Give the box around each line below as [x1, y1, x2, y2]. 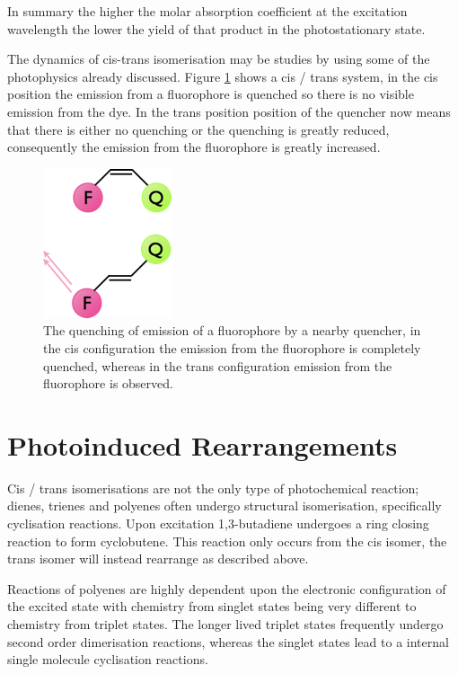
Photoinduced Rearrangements [7, 426, 398, 463]
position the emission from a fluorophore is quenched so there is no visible [7, 84, 414, 103]
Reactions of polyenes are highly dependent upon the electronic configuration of [7, 579, 446, 598]
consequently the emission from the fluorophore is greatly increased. [7, 137, 381, 156]
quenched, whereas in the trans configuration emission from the [43, 356, 392, 375]
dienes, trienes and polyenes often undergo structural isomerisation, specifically [7, 496, 442, 515]
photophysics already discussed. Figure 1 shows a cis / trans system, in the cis [7, 67, 438, 85]
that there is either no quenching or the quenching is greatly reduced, [7, 120, 390, 138]
